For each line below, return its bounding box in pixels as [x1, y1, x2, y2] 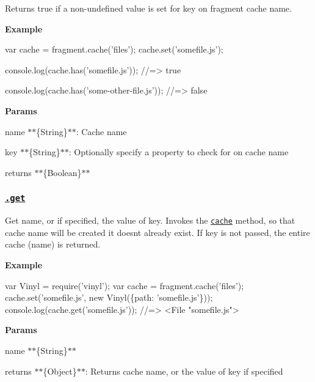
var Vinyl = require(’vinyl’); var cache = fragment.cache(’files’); [5, 279, 244, 292]
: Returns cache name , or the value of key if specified [85, 364, 283, 377]
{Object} [43, 364, 77, 377]
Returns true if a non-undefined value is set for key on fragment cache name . [5, 2, 292, 14]
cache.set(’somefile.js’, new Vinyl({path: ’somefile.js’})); [5, 291, 213, 304]
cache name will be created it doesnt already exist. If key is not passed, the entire [5, 226, 310, 238]
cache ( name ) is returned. [5, 238, 101, 251]
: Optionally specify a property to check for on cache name [68, 145, 289, 158]
